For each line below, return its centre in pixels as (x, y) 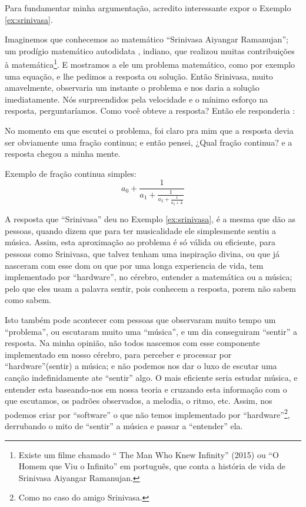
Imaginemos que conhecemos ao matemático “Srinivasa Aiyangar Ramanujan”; (147, 39)
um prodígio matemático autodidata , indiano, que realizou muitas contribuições (150, 50)
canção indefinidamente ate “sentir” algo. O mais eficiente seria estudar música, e (151, 377)
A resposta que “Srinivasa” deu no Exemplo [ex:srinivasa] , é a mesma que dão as (150, 219)
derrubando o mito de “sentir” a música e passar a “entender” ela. (124, 426)
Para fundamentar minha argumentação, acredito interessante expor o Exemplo (148, 8)
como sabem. (28, 300)
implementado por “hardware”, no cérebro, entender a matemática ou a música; (149, 277)
